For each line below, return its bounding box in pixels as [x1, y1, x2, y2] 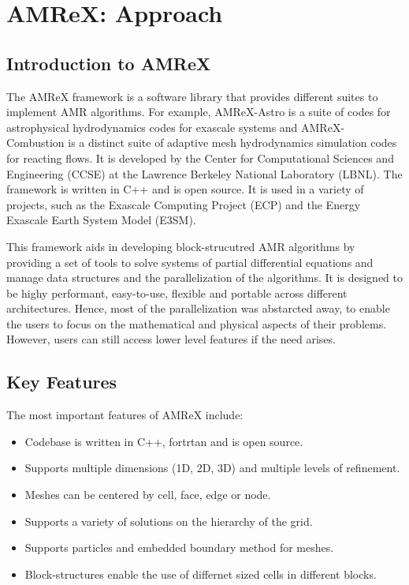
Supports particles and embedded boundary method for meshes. [24, 539, 334, 556]
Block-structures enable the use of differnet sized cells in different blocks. [24, 565, 377, 582]
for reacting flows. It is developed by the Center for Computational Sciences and [6, 149, 394, 166]
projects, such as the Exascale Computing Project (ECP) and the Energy [6, 196, 361, 212]
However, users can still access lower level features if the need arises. [6, 331, 336, 347]
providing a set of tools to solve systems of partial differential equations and [6, 253, 374, 270]
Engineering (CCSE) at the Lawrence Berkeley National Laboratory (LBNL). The [6, 165, 403, 182]
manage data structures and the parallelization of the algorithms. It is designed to [6, 269, 403, 286]
